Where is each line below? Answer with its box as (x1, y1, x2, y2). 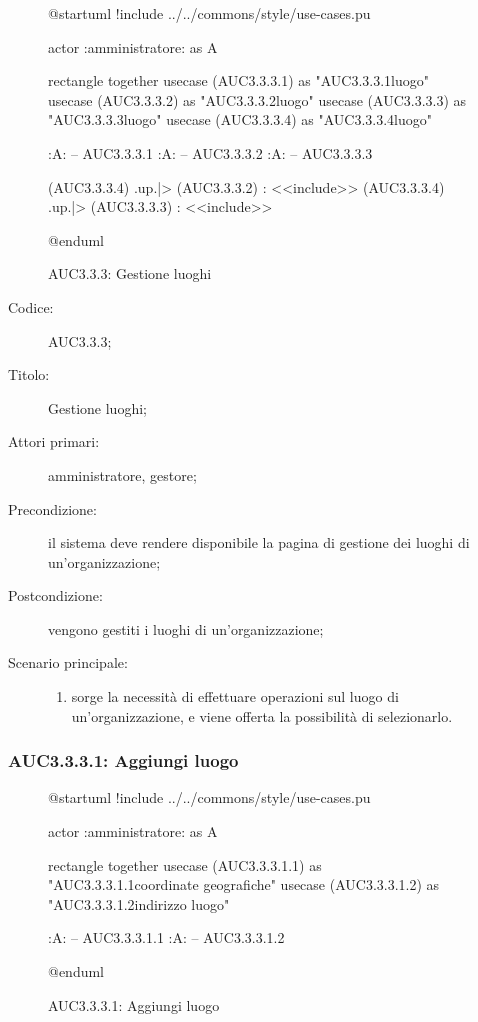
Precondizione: (8, 498, 97, 519)
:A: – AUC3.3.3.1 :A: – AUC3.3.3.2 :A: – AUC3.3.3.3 (48, 142, 373, 163)
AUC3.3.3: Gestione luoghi (48, 263, 212, 284)
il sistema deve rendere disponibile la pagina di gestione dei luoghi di (48, 532, 470, 553)
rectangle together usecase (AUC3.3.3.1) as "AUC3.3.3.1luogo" (48, 70, 429, 91)
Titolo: (8, 364, 50, 385)
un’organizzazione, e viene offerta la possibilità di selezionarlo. (71, 705, 453, 726)
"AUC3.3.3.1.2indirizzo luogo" (48, 893, 230, 914)
